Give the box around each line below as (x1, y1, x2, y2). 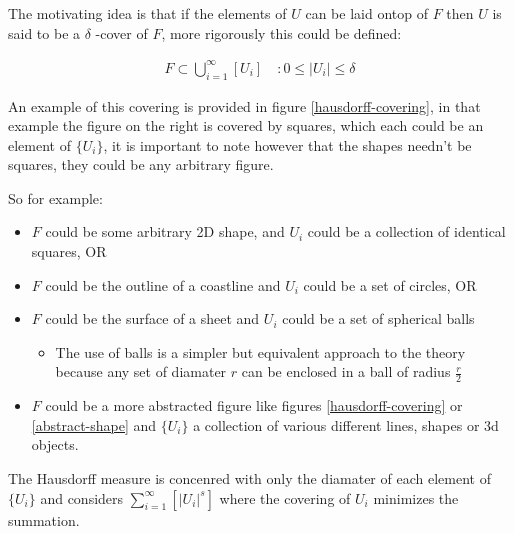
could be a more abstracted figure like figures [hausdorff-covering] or (45, 395, 463, 416)
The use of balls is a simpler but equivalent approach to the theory (55, 341, 466, 362)
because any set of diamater (55, 361, 227, 382)
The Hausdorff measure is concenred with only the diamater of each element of (8, 468, 491, 489)
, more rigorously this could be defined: (161, 22, 402, 43)
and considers (40, 487, 124, 508)
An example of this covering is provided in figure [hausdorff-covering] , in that (8, 95, 481, 116)
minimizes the (373, 487, 459, 508)
